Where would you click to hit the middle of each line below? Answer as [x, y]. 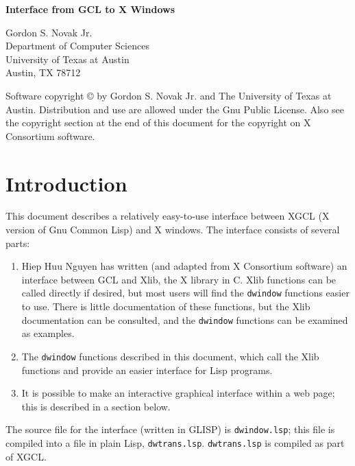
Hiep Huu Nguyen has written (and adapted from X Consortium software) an [184, 266]
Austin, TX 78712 [43, 72]
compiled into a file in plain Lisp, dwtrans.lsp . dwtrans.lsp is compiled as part [175, 443]
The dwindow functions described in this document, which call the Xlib [170, 356]
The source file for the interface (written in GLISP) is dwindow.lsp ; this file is [170, 429]
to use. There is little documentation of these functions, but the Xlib [166, 306]
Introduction [66, 183]
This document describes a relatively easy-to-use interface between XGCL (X [168, 216]
